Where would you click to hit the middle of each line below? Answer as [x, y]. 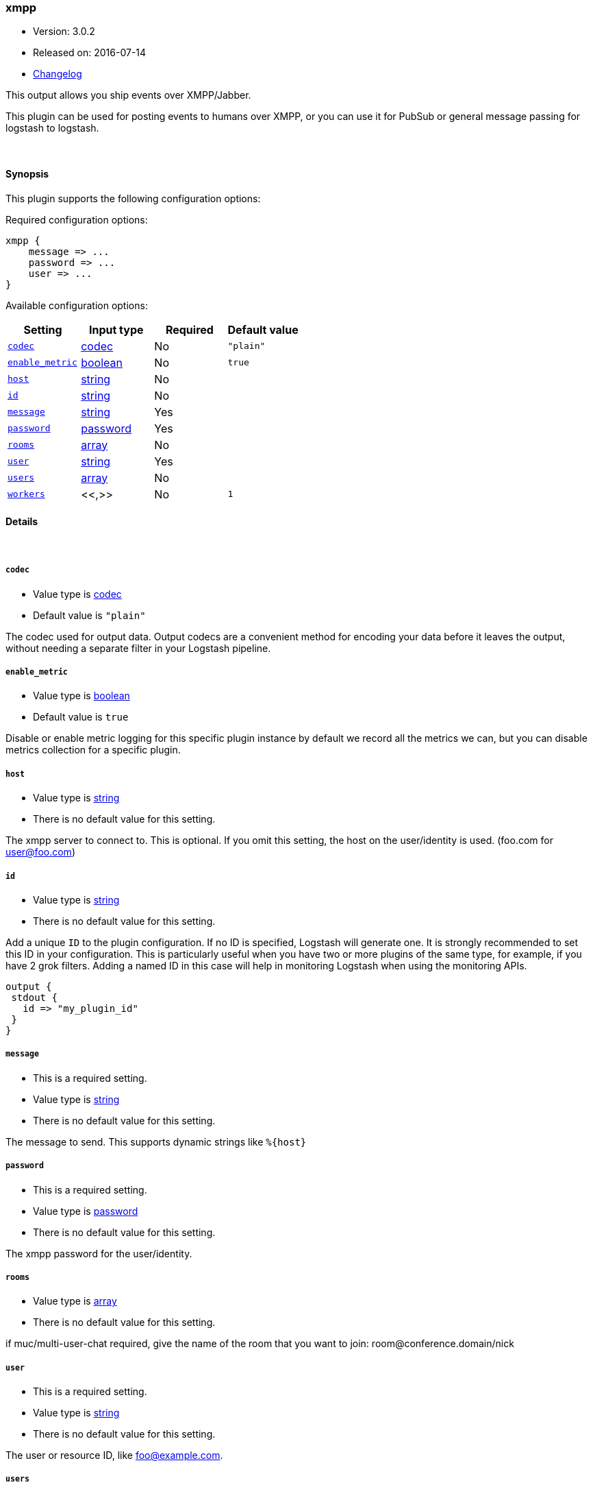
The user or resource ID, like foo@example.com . [114, 1455]
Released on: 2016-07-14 [90, 53]
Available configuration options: [77, 305]
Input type [116, 329]
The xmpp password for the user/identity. [99, 1253]
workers [26, 494]
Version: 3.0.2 [64, 32]
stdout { [34, 997]
